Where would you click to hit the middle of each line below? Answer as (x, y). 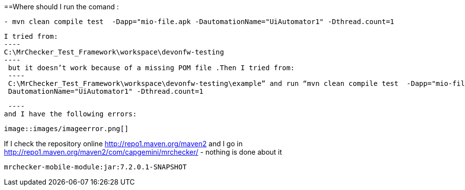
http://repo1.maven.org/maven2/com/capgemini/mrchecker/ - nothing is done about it (143, 152)
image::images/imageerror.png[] (66, 129)
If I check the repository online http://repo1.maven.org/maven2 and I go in (123, 144)
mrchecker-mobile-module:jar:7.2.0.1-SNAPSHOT (95, 167)
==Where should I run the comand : (62, 7)
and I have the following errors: (70, 114)
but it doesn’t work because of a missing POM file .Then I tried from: (151, 68)
